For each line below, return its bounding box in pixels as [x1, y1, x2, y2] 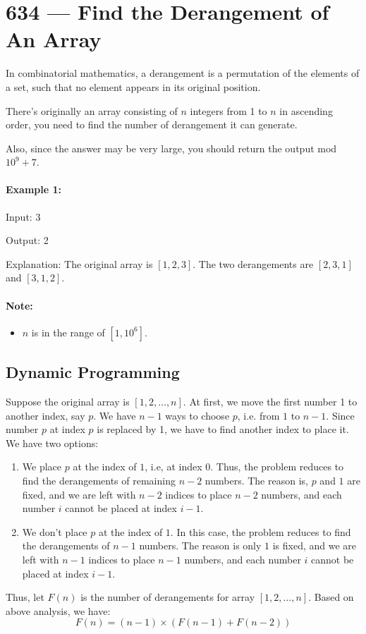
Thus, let [6, 590, 44, 604]
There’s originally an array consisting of [6, 103, 178, 118]
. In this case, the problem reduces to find [170, 524, 351, 539]
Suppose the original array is [6, 394, 130, 409]
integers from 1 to [190, 103, 267, 118]
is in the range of [31, 324, 105, 339]
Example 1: [6, 182, 61, 197]
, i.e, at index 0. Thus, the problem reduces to [145, 459, 344, 474]
